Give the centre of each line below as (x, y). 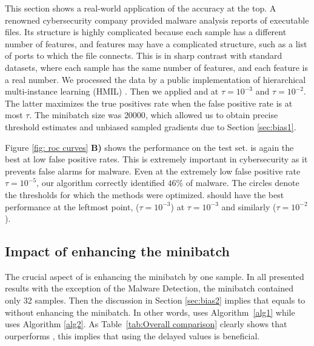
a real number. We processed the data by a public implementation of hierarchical (155, 79)
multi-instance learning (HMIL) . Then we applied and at (112, 91)
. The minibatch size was (75, 115)
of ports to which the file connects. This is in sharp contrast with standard (144, 55)
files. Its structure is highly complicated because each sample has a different (146, 32)
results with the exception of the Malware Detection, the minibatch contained (149, 288)
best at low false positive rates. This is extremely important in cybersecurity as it (156, 159)
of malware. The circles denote (242, 183)
